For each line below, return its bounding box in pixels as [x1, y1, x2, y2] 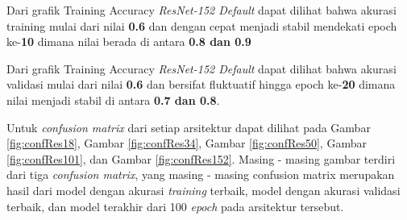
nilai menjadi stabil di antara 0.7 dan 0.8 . [6, 91, 220, 108]
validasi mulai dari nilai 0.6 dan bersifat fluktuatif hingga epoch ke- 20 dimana [6, 76, 396, 93]
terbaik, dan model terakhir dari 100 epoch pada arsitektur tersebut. [6, 197, 344, 214]
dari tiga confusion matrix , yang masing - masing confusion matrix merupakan [6, 166, 395, 183]
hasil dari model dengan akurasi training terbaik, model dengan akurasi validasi [6, 181, 401, 198]
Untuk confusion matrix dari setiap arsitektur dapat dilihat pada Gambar [6, 118, 371, 135]
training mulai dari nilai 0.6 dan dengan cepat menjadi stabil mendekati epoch [6, 17, 397, 34]
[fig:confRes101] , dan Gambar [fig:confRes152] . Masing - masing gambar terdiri [6, 150, 396, 167]
